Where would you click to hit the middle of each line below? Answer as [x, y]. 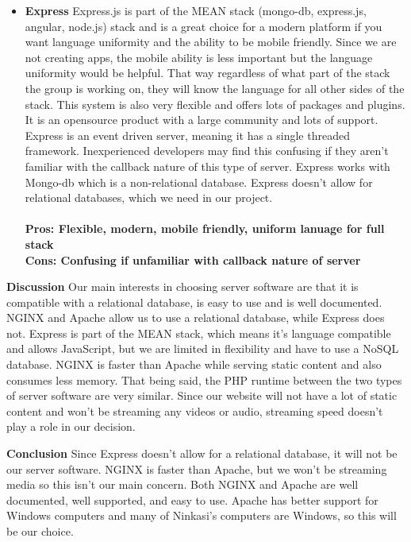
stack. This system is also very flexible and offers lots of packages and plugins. [215, 104]
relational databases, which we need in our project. [149, 197]
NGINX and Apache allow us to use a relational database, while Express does [196, 317]
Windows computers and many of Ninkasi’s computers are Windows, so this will [202, 515]
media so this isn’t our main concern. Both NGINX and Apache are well [182, 484]
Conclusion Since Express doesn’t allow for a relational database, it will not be [202, 453]
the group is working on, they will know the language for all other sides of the [215, 88]
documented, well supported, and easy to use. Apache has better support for [192, 499]
